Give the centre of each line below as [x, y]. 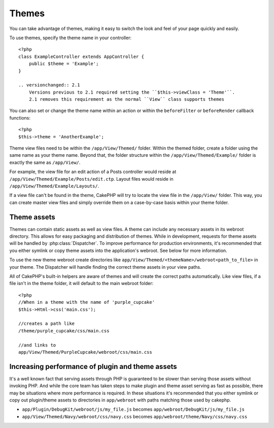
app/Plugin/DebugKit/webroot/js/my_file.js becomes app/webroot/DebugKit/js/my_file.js [133, 409]
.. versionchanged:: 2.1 [49, 85]
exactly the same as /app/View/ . [45, 162]
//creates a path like [47, 324]
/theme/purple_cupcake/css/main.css [64, 331]
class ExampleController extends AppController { [81, 56]
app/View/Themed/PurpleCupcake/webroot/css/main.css [85, 352]
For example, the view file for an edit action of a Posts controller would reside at [93, 172]
